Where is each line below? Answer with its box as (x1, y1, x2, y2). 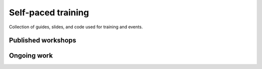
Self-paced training (9, 7, 89, 18)
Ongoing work (9, 52, 53, 60)
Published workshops (9, 36, 77, 45)
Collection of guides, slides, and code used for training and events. (9, 24, 143, 30)
